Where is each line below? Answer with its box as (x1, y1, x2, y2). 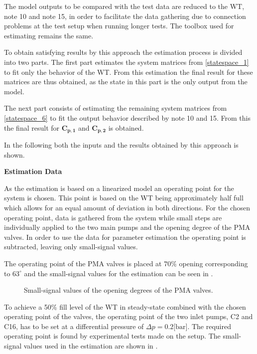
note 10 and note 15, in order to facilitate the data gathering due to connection (4, 10, 246, 21)
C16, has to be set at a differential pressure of (4, 321, 144, 331)
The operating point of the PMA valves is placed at (4, 258, 162, 268)
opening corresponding (179, 258, 248, 268)
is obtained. (108, 122, 144, 133)
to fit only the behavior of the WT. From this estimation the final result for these (4, 66, 253, 77)
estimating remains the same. (4, 30, 94, 40)
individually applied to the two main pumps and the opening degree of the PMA (4, 222, 251, 232)
